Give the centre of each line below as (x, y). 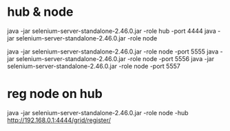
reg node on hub (55, 94)
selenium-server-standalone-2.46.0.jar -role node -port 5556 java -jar (115, 58)
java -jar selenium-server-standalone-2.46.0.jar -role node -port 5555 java (113, 51)
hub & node (40, 12)
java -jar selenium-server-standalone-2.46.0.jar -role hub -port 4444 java (112, 31)
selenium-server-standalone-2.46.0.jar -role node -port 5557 (94, 66)
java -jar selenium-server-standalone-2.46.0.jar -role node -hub (98, 112)
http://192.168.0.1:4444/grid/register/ (59, 120)
